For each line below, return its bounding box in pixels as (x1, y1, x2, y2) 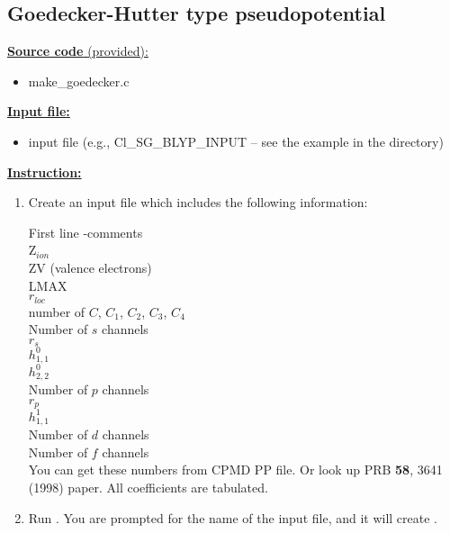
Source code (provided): (7, 41, 148, 60)
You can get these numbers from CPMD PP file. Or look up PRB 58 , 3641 (28, 460, 443, 479)
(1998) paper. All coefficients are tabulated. (28, 477, 268, 496)
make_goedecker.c (28, 71, 130, 90)
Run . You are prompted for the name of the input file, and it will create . (28, 508, 437, 527)
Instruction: (7, 162, 82, 181)
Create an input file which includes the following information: (28, 193, 368, 212)
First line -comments (28, 222, 143, 241)
